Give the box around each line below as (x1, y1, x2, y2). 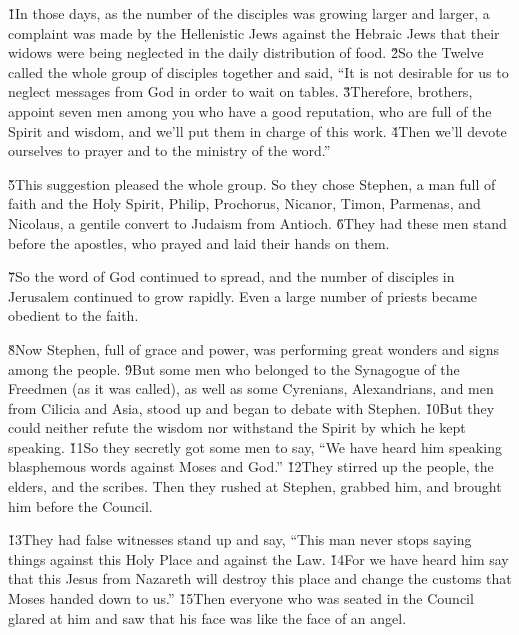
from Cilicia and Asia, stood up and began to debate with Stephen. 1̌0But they (8, 397, 495, 418)
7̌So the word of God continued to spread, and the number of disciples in (8, 266, 455, 287)
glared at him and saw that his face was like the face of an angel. (8, 607, 407, 628)
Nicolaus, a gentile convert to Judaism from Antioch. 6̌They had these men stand (8, 212, 507, 233)
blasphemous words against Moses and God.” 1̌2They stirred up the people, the (8, 456, 494, 477)
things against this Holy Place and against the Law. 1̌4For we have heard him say (8, 548, 509, 569)
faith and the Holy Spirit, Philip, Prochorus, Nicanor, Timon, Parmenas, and (8, 193, 481, 214)
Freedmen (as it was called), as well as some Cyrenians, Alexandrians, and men (8, 378, 494, 399)
